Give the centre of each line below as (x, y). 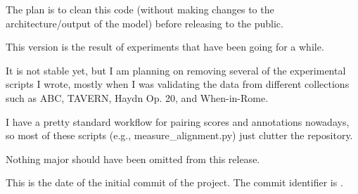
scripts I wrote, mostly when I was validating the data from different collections (178, 84)
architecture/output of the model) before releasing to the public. (145, 23)
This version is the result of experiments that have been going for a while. (165, 47)
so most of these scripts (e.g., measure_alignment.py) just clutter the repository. (179, 135)
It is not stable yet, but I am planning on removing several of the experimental (176, 70)
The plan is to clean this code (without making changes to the (140, 9)
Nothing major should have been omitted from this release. (133, 159)
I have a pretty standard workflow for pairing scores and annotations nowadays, (178, 121)
